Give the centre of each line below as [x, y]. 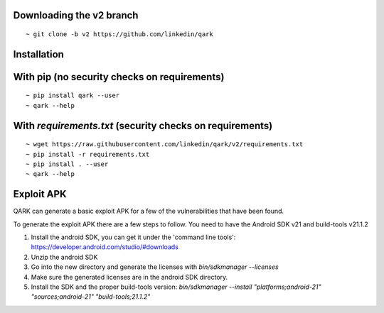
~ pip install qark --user [73, 95]
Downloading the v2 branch [76, 15]
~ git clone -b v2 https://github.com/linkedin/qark [119, 34]
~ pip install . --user [67, 164]
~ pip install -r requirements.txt [88, 154]
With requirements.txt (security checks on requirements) [143, 125]
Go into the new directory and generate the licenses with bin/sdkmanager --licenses [155, 267]
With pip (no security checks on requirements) [119, 77]
